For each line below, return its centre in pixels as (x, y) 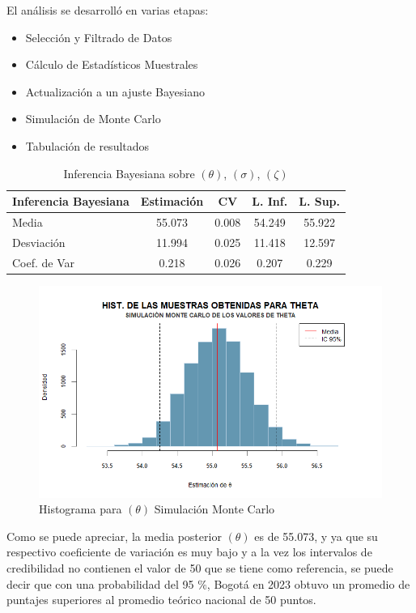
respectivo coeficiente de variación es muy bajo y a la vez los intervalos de (189, 552)
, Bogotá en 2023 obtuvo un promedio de (308, 583)
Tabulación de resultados (87, 145)
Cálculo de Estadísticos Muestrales (112, 64)
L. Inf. (270, 201)
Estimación (172, 201)
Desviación (39, 242)
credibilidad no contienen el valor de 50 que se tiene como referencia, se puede (200, 567)
